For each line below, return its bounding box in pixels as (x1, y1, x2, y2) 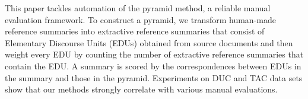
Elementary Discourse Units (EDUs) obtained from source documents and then (5, 36, 293, 49)
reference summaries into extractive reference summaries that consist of (5, 25, 265, 37)
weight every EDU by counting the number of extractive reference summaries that (5, 48, 304, 60)
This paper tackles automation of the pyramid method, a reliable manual (5, 2, 271, 14)
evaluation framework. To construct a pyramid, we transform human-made (5, 13, 276, 25)
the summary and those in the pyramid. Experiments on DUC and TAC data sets (5, 71, 303, 84)
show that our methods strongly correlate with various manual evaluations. (5, 83, 278, 95)
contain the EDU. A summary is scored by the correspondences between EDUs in (5, 59, 301, 72)
